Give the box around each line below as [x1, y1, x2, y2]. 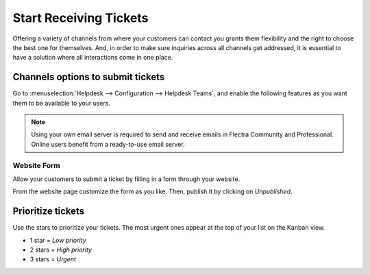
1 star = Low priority [29, 236, 86, 244]
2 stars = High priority [29, 246, 92, 254]
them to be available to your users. [12, 99, 111, 107]
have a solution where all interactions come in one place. [12, 53, 173, 62]
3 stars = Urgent [29, 255, 77, 263]
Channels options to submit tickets [12, 71, 165, 83]
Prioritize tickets [12, 206, 85, 217]
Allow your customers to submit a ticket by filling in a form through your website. [12, 175, 241, 183]
